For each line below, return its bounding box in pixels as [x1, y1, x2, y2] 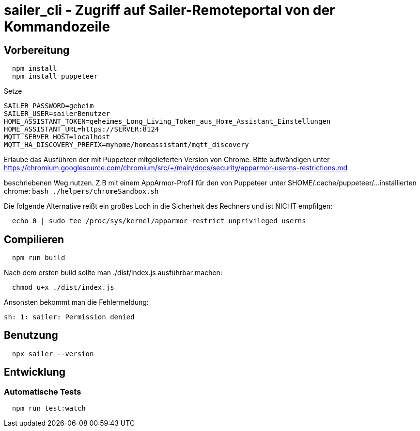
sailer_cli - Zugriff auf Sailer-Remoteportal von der [4, 2, 335, 18]
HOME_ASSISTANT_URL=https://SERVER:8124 [4, 125, 159, 133]
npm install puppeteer [12, 72, 98, 81]
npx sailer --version [12, 349, 94, 358]
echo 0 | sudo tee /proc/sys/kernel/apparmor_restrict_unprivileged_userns [12, 217, 306, 225]
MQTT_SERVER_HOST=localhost [4, 133, 110, 141]
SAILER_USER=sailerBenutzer [4, 110, 110, 118]
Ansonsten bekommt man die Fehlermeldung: [4, 298, 149, 307]
